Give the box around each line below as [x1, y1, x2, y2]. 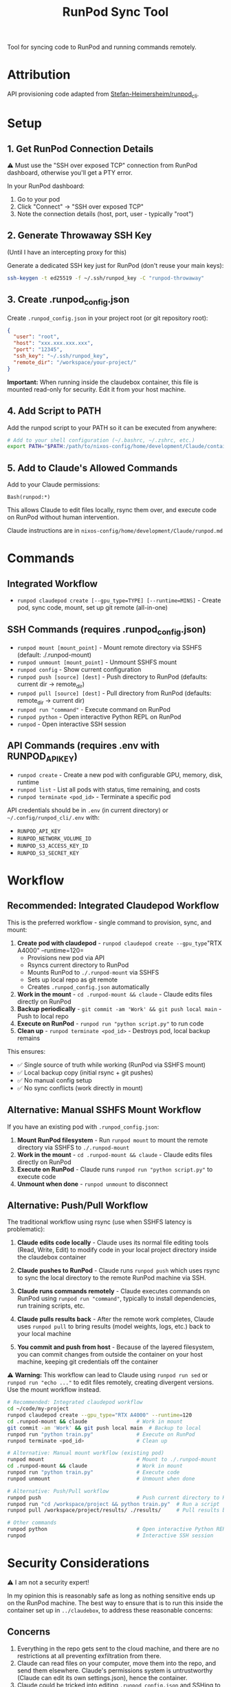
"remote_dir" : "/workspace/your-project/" [13, 359, 137, 365]
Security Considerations [7, 1556, 150, 1571]
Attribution [7, 67, 71, 83]
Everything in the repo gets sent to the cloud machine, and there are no [16, 1644, 220, 1653]
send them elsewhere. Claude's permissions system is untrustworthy [16, 1666, 213, 1675]
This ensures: [7, 1047, 46, 1055]
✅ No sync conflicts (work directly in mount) [16, 1083, 143, 1092]
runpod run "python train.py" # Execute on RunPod [7, 1431, 195, 1438]
